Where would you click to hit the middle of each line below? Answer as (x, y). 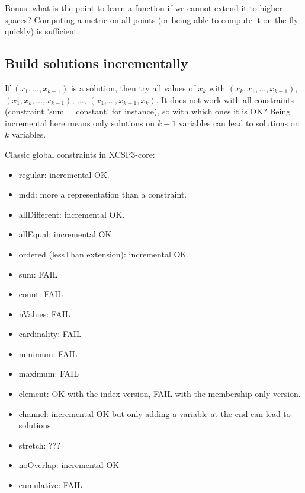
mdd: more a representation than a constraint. (103, 194)
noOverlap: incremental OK (69, 465)
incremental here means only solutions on (80, 123)
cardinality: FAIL (50, 334)
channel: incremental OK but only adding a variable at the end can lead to (155, 413)
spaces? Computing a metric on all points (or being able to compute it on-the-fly (152, 19)
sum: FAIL (38, 274)
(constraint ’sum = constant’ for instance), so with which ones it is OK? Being (148, 111)
